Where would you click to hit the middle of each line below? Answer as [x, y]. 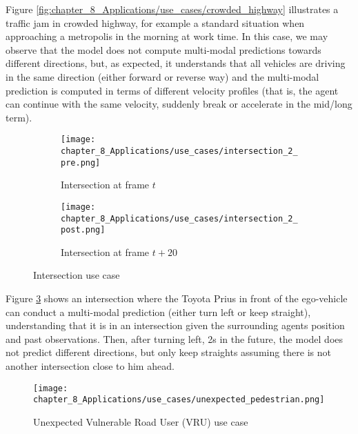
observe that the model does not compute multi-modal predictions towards [163, 49]
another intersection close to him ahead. [90, 366]
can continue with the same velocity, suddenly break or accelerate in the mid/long [179, 104]
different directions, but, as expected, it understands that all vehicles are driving [176, 63]
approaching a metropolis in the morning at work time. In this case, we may [167, 36]
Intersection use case [77, 275]
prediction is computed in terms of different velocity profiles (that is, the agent [172, 90]
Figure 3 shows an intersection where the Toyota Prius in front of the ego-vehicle [177, 298]
